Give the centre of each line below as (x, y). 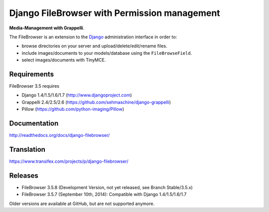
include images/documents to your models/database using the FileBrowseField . (107, 53)
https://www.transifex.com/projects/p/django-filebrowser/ (69, 161)
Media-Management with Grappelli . (47, 28)
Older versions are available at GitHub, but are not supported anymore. (82, 204)
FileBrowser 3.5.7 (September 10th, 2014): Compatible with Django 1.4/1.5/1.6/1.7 (104, 195)
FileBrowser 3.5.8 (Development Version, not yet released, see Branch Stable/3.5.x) (107, 187)
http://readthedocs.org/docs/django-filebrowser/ (60, 135)
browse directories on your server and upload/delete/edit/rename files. (94, 46)
